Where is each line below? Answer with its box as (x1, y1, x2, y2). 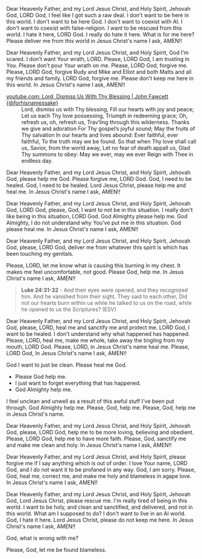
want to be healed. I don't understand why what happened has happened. (6, 330, 190, 338)
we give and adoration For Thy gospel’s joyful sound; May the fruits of (21, 125, 195, 132)
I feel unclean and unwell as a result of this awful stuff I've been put (6, 397, 175, 405)
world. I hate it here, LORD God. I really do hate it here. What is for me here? (6, 31, 195, 38)
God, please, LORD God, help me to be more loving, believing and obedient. (6, 429, 194, 436)
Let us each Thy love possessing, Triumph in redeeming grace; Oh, (21, 112, 188, 119)
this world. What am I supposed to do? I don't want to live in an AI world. (6, 510, 186, 517)
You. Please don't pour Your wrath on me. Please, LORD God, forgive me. (6, 62, 188, 69)
